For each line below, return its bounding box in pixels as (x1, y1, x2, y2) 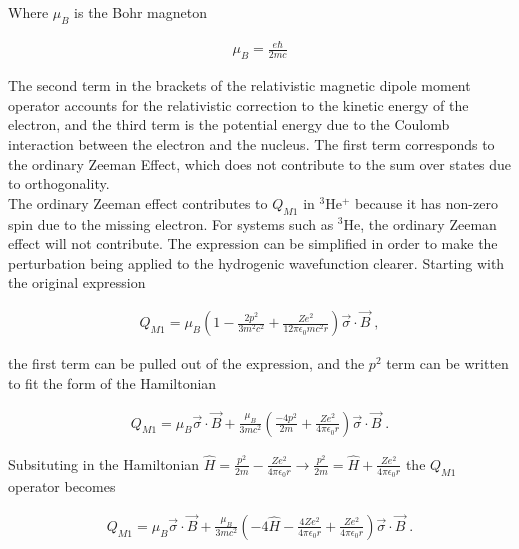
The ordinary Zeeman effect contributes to (8, 192, 268, 213)
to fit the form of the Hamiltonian (8, 372, 217, 393)
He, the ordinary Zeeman (343, 213, 497, 234)
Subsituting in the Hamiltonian (8, 453, 200, 474)
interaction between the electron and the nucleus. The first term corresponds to (8, 133, 495, 154)
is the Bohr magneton (74, 2, 208, 22)
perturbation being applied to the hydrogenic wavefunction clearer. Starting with (8, 252, 505, 273)
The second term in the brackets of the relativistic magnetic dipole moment (8, 75, 471, 96)
